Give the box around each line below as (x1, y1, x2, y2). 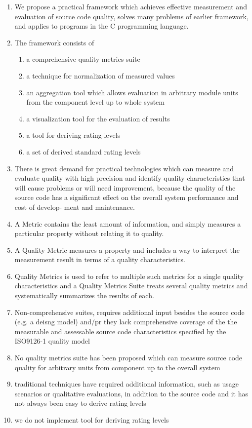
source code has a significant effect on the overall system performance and (14, 192, 239, 202)
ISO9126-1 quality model (14, 336, 90, 346)
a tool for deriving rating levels (26, 130, 121, 140)
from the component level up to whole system (26, 97, 165, 107)
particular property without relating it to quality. (14, 228, 164, 238)
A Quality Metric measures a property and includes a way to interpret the (14, 244, 240, 255)
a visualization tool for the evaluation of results (26, 113, 170, 123)
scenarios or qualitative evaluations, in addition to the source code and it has (14, 388, 249, 398)
